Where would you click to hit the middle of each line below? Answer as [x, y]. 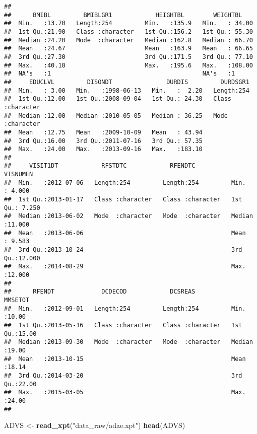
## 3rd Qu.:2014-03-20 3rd [123, 375]
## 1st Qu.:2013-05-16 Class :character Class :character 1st [123, 325]
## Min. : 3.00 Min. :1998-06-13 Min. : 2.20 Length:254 [127, 90]
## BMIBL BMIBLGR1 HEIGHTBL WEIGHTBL [123, 15]
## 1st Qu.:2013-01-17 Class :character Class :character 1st [123, 200]
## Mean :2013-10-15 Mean [125, 359]
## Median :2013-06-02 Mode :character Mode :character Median [128, 216]
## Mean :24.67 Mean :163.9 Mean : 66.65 [128, 49]
